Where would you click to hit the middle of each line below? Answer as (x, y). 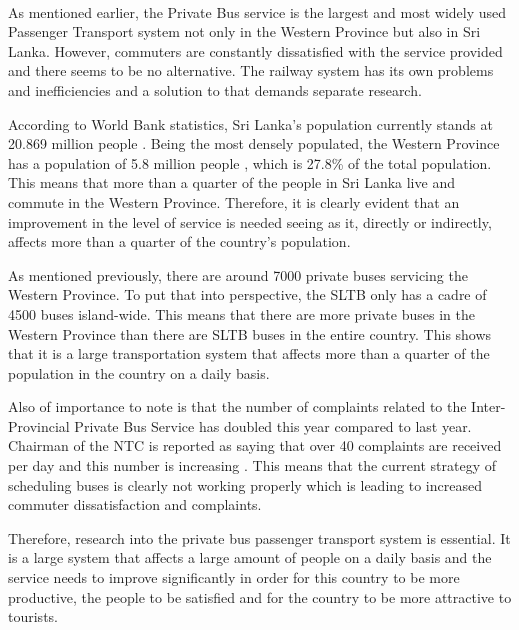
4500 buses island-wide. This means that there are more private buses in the (241, 313)
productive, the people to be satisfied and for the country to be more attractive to (260, 596)
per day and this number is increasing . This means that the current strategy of (252, 465)
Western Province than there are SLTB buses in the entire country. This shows (250, 333)
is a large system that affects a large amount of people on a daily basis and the (250, 557)
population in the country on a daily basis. (139, 372)
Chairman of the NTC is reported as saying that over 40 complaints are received (255, 445)
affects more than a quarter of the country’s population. (179, 241)
